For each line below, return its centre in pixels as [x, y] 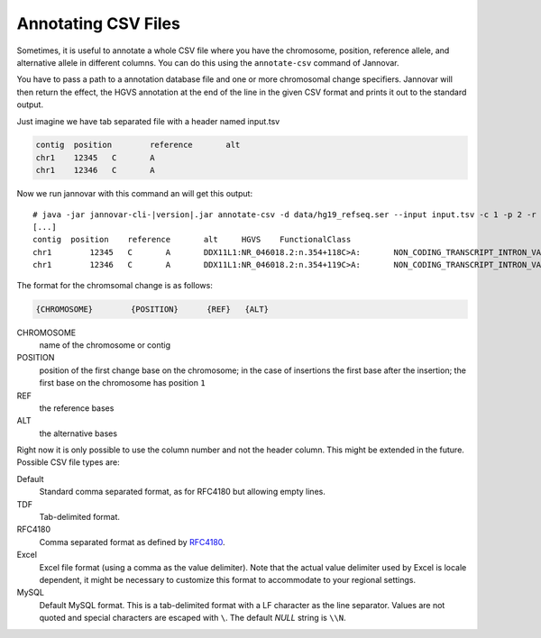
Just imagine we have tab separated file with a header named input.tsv [148, 121]
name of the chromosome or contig [105, 345]
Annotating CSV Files [98, 23]
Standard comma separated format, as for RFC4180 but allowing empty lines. [183, 492]
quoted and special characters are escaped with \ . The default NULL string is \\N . [193, 618]
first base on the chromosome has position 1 [123, 383]
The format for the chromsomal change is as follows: [115, 285]
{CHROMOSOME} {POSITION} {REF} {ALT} [152, 309]
